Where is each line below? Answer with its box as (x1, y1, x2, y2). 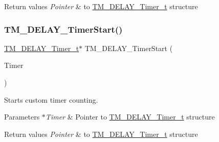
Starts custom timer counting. (4, 94, 98, 105)
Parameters (4, 111, 40, 122)
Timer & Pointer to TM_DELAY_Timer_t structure (45, 111, 215, 122)
